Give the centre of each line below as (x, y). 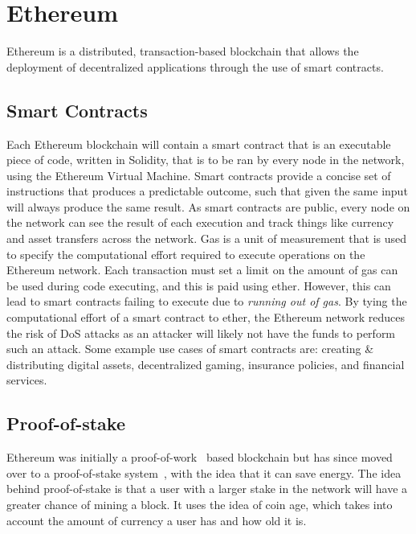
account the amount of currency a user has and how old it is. (157, 520)
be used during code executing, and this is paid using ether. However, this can (199, 285)
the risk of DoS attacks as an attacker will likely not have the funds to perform (201, 333)
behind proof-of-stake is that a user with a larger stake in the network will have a (207, 489)
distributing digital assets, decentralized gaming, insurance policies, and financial (206, 364)
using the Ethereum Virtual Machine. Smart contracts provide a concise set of (199, 175)
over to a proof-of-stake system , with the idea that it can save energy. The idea (204, 472)
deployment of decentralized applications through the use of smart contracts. (195, 66)
